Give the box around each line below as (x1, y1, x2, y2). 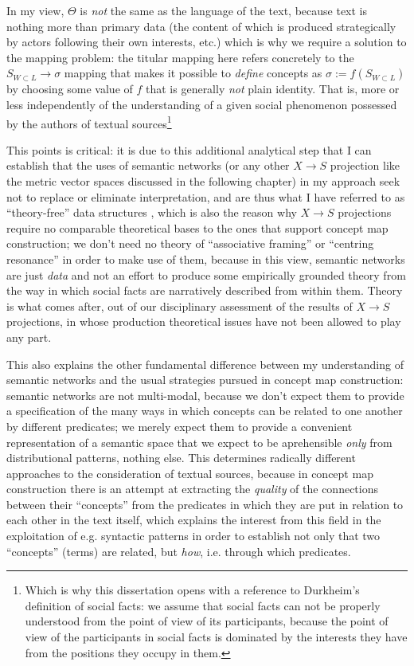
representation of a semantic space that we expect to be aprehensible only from (6, 433, 393, 450)
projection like (330, 157, 400, 174)
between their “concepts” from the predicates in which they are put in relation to (6, 496, 404, 512)
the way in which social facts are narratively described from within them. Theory (6, 282, 403, 299)
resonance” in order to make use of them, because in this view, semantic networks (6, 250, 405, 267)
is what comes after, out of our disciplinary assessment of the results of (6, 297, 353, 314)
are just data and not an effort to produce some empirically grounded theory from (6, 266, 406, 283)
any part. (6, 328, 52, 345)
